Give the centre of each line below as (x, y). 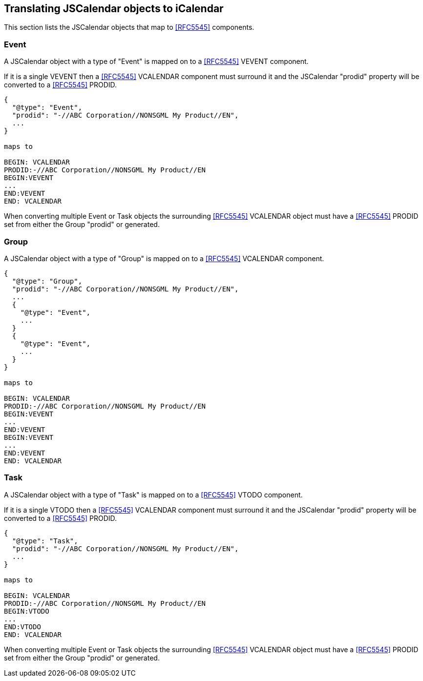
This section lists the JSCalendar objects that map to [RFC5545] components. (129, 27)
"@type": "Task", (45, 541)
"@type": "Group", (47, 281)
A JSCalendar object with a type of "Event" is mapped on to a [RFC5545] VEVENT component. (156, 62)
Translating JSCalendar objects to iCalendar (114, 9)
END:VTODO (22, 627)
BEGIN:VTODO (27, 611)
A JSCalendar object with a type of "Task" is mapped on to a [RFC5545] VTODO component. (153, 495)
